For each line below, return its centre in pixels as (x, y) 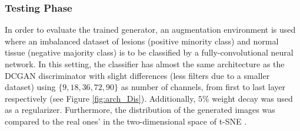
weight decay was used (252, 98)
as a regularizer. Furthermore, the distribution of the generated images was (140, 110)
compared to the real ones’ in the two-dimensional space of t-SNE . (126, 121)
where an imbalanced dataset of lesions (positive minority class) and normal (142, 41)
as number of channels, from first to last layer (203, 87)
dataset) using (30, 87)
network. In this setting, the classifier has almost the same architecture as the (145, 64)
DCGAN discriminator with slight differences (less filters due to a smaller (137, 75)
